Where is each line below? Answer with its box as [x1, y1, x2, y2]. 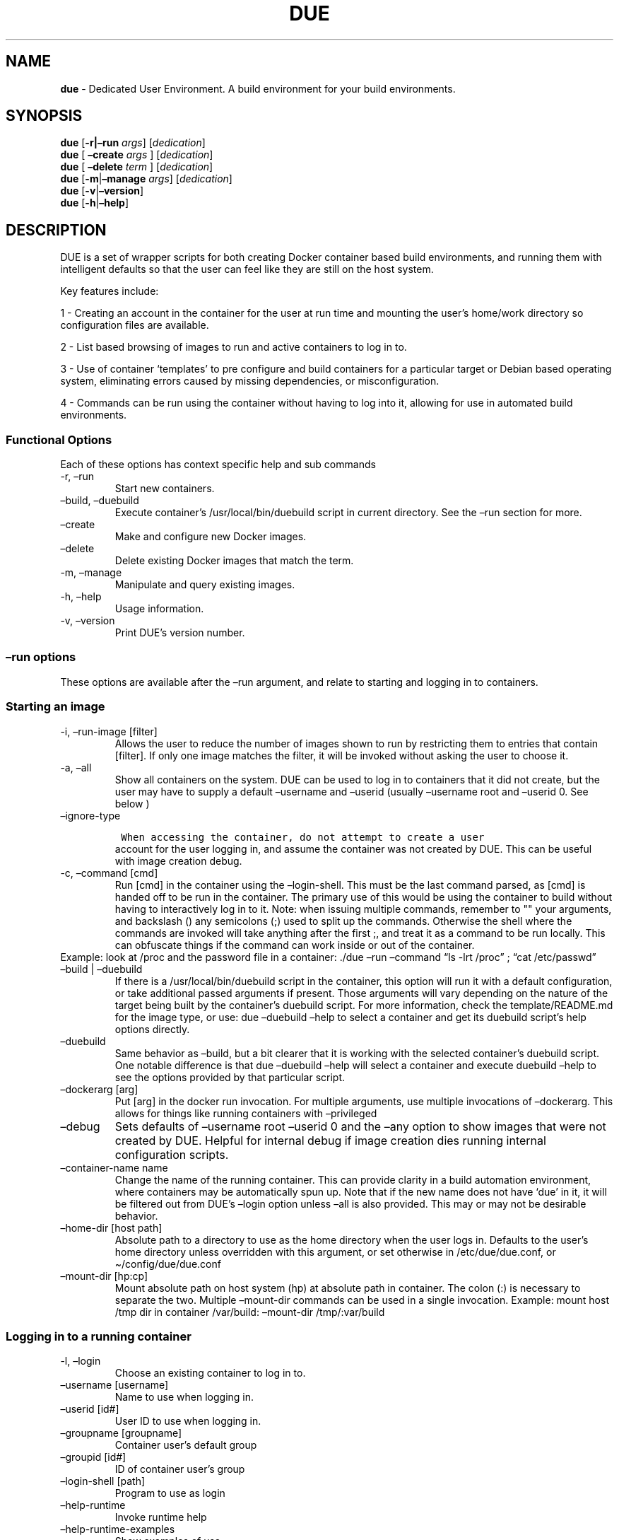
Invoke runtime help [114, 1511, 207, 1524]
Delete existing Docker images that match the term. [114, 554, 354, 567]
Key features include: [60, 285, 159, 298]
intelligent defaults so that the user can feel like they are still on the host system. [60, 263, 434, 276]
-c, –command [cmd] [60, 866, 158, 879]
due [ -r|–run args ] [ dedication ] [60, 136, 206, 149]
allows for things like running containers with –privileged [114, 1107, 377, 1119]
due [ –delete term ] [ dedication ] [60, 161, 213, 173]
